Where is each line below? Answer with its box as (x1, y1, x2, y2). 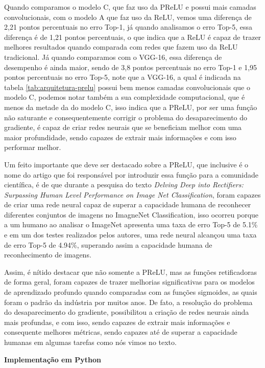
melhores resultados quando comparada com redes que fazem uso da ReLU (4, 41, 238, 52)
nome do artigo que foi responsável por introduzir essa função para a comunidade (4, 169, 258, 180)
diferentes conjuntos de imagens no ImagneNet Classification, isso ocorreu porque (4, 209, 259, 220)
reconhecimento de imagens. (4, 249, 91, 260)
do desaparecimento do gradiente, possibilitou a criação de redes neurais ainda (4, 307, 249, 317)
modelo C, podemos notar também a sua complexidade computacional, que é (4, 92, 245, 102)
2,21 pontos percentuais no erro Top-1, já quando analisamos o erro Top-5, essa (4, 21, 252, 32)
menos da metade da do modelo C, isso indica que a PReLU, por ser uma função (4, 101, 257, 112)
